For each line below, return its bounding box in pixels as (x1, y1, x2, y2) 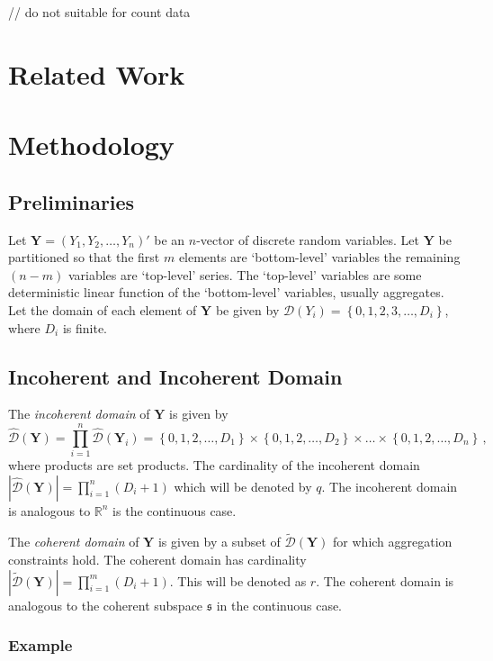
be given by (215, 300, 280, 319)
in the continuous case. (216, 595, 343, 614)
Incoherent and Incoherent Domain (8, 362, 343, 390)
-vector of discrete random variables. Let (196, 230, 420, 249)
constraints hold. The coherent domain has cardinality (8, 550, 307, 569)
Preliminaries (8, 187, 135, 215)
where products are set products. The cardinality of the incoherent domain (8, 456, 420, 475)
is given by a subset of (157, 532, 281, 551)
